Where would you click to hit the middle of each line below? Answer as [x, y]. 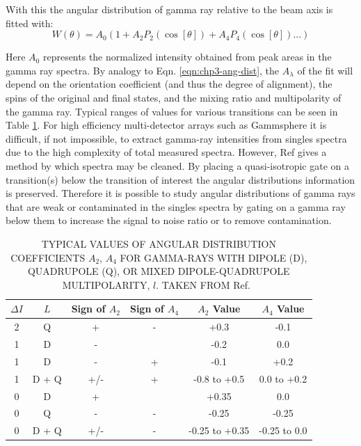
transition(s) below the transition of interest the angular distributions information [180, 179]
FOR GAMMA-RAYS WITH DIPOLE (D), [214, 257]
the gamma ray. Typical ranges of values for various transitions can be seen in [172, 111]
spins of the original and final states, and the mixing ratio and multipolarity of [174, 97]
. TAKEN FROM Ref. [203, 284]
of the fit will [325, 70]
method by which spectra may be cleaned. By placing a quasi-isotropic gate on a [177, 165]
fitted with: [30, 23]
